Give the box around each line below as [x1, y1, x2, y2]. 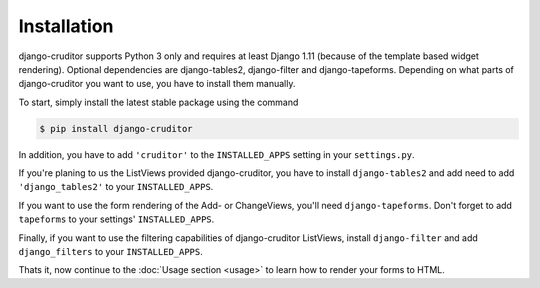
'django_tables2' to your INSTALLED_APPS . [18, 181, 214, 193]
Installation [18, 15, 114, 37]
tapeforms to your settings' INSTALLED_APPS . [18, 213, 215, 225]
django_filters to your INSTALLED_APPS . [18, 246, 204, 258]
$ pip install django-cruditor [39, 123, 194, 134]
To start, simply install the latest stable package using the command [18, 96, 299, 108]
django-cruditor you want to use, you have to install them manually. [18, 78, 296, 90]
